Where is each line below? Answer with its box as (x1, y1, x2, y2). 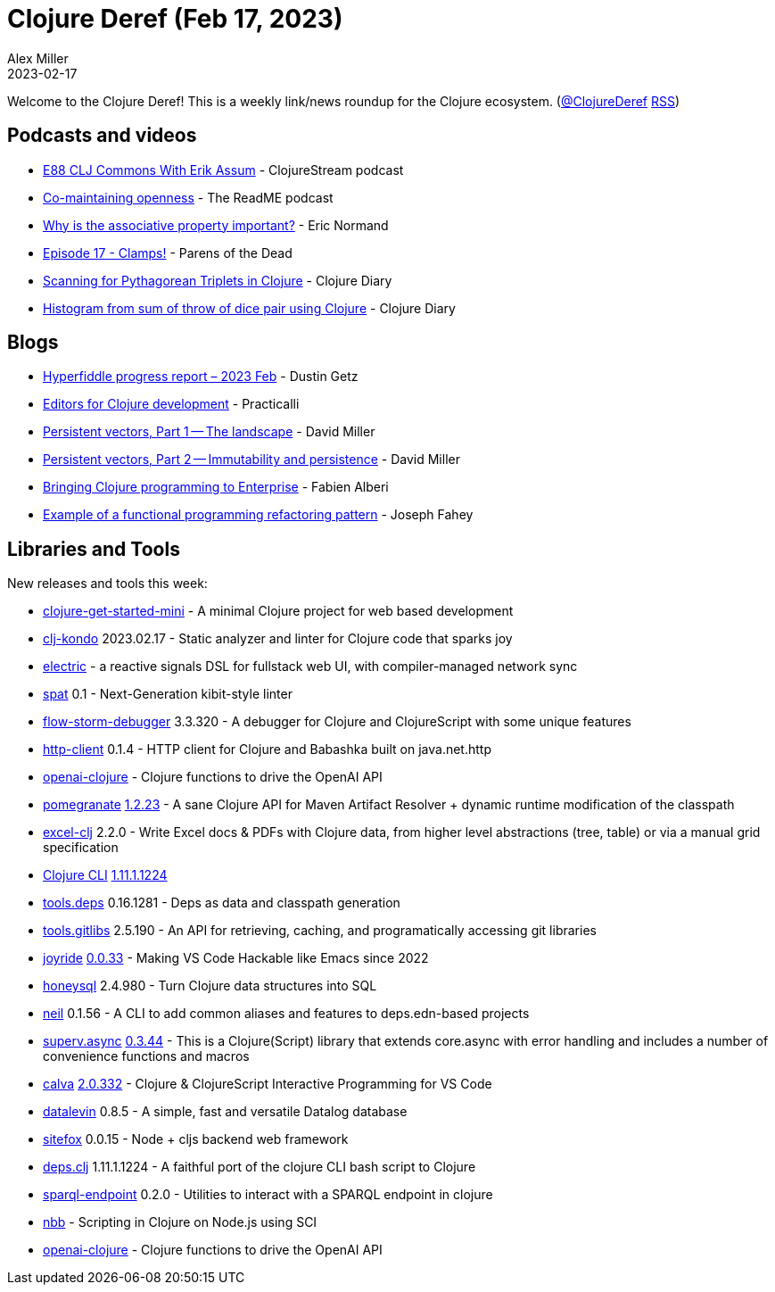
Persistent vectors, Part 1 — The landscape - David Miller (43, 424, 375, 440)
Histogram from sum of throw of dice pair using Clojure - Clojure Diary (43, 300, 456, 316)
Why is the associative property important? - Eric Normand (43, 217, 389, 233)
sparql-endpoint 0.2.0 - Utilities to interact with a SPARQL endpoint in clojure (43, 1187, 493, 1203)
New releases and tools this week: (7, 576, 208, 592)
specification (43, 840, 119, 856)
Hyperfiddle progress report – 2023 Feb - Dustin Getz (43, 369, 359, 385)
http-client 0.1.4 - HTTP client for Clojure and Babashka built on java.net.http (43, 741, 491, 758)
